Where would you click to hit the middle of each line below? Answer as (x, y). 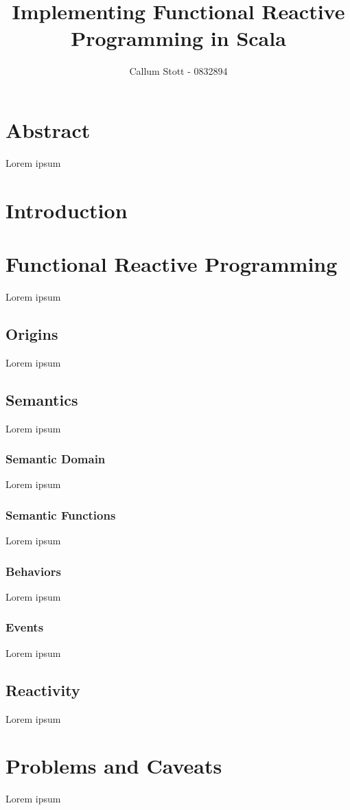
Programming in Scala (178, 38)
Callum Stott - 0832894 (178, 71)
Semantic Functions (61, 514)
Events (25, 627)
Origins (32, 333)
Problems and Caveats (114, 766)
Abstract (48, 129)
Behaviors (33, 571)
